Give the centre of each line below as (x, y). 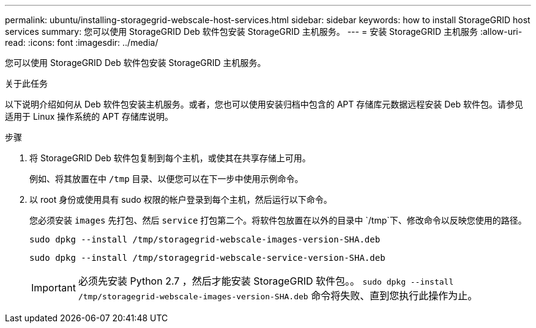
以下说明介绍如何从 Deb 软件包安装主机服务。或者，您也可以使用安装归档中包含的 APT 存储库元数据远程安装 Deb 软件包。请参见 (264, 104)
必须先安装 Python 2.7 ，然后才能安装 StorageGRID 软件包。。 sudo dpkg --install (266, 281)
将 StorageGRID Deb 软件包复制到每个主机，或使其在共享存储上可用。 (170, 158)
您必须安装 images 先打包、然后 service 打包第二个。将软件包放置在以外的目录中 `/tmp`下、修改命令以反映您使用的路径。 (278, 220)
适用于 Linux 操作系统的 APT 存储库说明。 (89, 116)
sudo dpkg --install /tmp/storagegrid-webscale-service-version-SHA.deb (207, 258)
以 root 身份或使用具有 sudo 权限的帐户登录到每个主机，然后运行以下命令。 (181, 199)
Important (54, 288)
